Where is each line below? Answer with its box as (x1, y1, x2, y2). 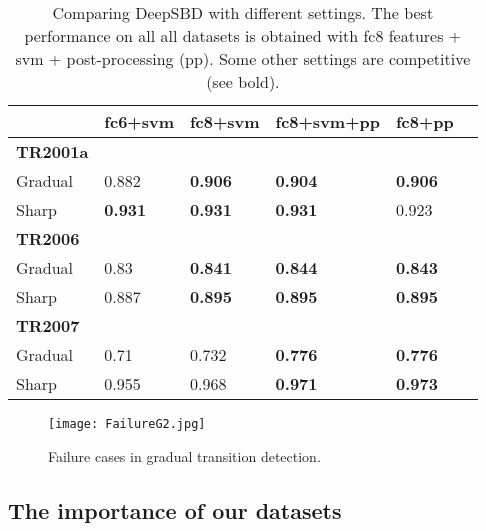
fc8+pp (395, 110, 454, 133)
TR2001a (16, 140, 89, 163)
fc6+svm (104, 110, 174, 133)
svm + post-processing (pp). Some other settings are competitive (15, 47, 471, 70)
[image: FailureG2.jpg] (48, 417, 206, 431)
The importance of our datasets (8, 494, 342, 525)
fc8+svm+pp (275, 110, 380, 133)
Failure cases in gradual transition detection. (48, 445, 321, 466)
